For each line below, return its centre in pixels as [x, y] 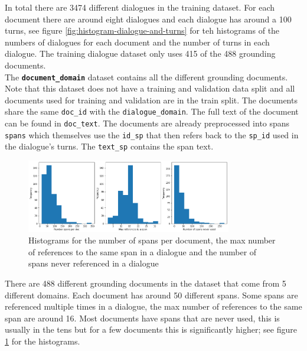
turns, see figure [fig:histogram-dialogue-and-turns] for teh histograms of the [142, 30]
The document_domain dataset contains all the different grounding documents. [146, 77]
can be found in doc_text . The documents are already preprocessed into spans [147, 123]
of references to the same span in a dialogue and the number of [143, 251]
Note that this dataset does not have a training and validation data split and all [150, 88]
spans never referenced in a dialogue [94, 263]
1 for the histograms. [43, 341]
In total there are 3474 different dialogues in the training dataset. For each [140, 7]
